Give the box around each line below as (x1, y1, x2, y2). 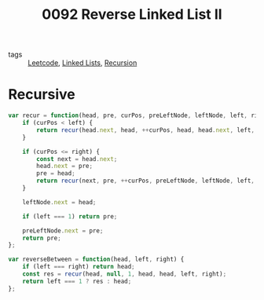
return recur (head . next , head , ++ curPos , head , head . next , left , (36, 126, 255, 134)
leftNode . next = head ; (22, 198, 97, 206)
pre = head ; (36, 170, 76, 177)
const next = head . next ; (36, 155, 118, 163)
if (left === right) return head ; (22, 263, 135, 271)
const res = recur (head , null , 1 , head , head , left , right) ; (22, 270, 227, 278)
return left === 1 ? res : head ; (22, 277, 132, 285)
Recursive (8, 86, 76, 104)
